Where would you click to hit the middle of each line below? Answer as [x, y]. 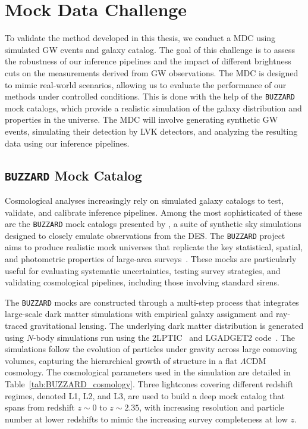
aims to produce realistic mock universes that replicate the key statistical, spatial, [154, 247]
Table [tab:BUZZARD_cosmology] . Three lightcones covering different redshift [149, 384]
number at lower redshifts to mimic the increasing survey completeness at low [146, 419]
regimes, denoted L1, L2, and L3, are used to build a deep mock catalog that [145, 395]
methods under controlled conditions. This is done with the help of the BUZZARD [150, 96]
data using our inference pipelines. [67, 143]
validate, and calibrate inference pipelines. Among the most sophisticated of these [154, 212]
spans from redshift [40, 407]
